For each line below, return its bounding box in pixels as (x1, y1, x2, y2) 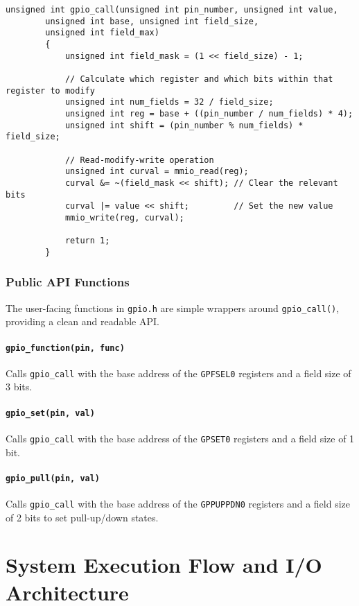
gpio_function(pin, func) (6, 343, 125, 353)
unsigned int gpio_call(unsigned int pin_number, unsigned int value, (6, 5, 338, 15)
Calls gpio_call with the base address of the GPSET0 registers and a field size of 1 (6, 431, 355, 445)
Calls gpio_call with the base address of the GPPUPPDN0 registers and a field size (6, 496, 350, 510)
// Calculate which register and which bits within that (64, 73, 333, 84)
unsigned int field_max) (45, 28, 159, 38)
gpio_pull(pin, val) (6, 473, 100, 483)
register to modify (6, 85, 95, 96)
